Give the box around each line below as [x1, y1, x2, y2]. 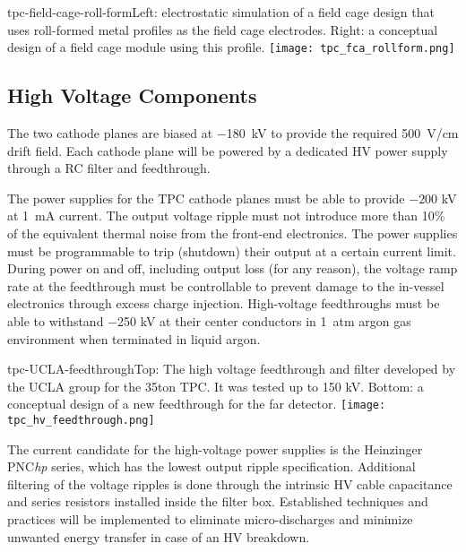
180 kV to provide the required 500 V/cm [226, 124, 459, 142]
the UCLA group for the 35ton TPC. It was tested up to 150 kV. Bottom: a [7, 376, 424, 395]
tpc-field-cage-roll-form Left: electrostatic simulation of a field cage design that [7, 3, 435, 21]
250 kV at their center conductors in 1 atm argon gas [117, 311, 411, 330]
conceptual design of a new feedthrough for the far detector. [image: [7, 394, 386, 413]
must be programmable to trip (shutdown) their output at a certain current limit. [7, 241, 456, 260]
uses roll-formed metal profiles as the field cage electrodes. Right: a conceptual [7, 20, 438, 39]
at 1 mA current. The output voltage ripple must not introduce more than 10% [7, 206, 445, 225]
